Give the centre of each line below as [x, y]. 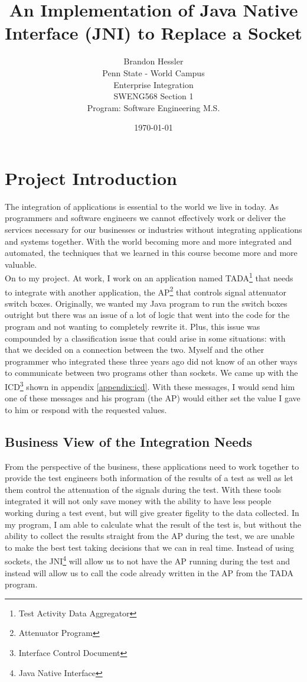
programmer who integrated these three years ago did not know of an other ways [151, 361]
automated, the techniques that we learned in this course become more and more [151, 253]
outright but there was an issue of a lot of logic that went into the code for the [147, 315]
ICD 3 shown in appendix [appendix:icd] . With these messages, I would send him [150, 386]
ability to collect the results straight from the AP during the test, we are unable [150, 536]
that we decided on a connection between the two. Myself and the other [135, 350]
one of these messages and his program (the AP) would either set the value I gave [153, 398]
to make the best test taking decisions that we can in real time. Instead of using [150, 547]
